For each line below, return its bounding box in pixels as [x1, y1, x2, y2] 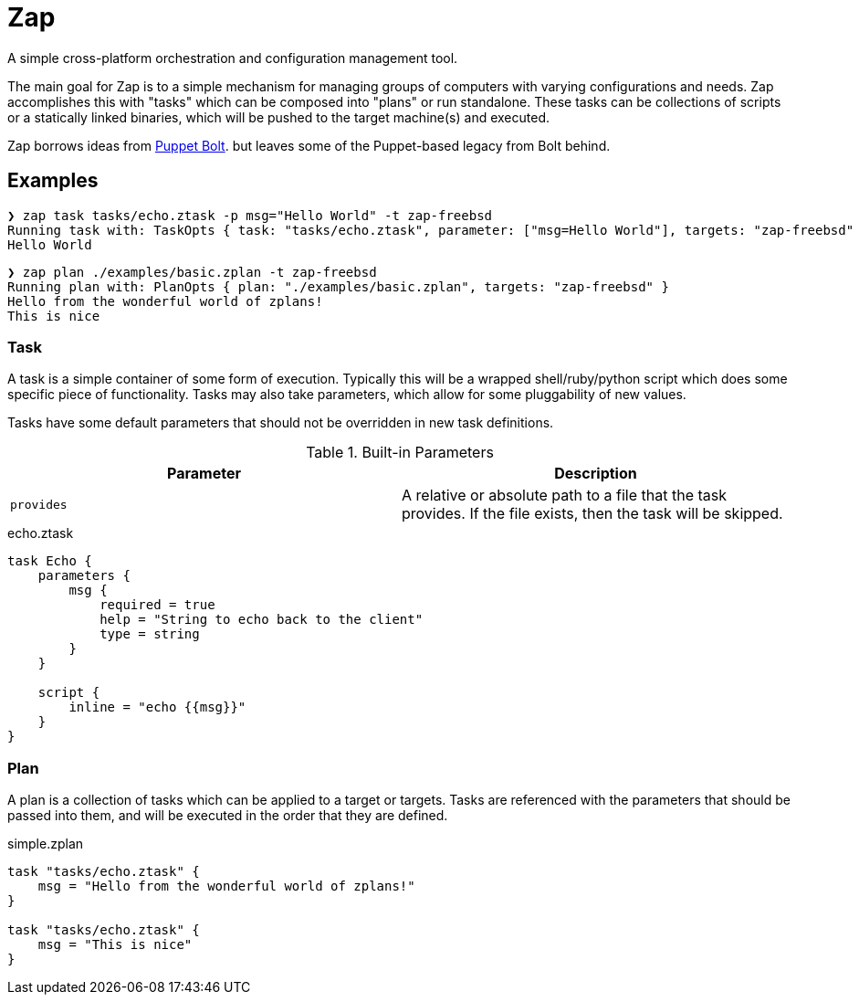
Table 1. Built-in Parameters [306, 443, 494, 462]
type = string [100, 627, 200, 642]
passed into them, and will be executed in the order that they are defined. [7, 807, 448, 824]
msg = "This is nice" [37, 937, 193, 953]
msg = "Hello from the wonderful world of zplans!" [37, 879, 415, 894]
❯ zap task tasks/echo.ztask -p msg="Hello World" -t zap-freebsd [7, 207, 493, 223]
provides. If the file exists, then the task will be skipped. [402, 504, 783, 523]
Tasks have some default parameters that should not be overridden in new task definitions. [7, 415, 554, 431]
